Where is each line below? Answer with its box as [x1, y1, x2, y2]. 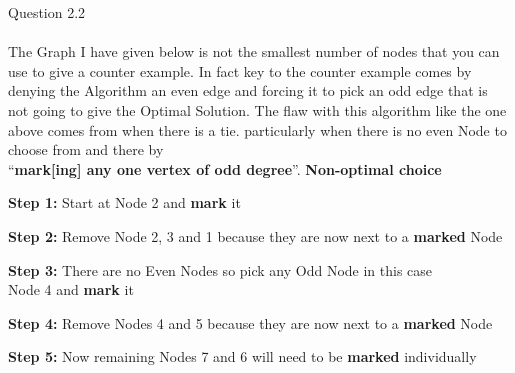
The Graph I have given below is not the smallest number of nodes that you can [8, 41, 500, 62]
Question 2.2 [8, 2, 86, 22]
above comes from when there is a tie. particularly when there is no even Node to [8, 119, 507, 140]
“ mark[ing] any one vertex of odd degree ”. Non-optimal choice [8, 158, 442, 179]
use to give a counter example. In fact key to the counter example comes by [8, 60, 472, 81]
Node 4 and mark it [8, 279, 134, 300]
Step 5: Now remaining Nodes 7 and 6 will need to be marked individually [8, 346, 477, 367]
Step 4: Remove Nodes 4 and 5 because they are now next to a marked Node [8, 312, 493, 333]
